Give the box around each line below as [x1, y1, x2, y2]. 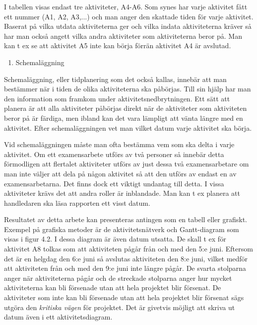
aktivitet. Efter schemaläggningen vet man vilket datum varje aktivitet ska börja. [4, 122, 252, 133]
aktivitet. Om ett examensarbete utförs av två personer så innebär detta [4, 149, 224, 159]
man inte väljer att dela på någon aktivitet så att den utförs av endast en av [4, 168, 237, 178]
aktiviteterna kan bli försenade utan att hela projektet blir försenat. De [4, 282, 221, 293]
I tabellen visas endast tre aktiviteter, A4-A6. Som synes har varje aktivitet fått [4, 1, 248, 11]
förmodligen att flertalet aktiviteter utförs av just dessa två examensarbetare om [4, 159, 249, 169]
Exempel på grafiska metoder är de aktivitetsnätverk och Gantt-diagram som [4, 224, 239, 234]
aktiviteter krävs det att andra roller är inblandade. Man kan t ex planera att [4, 188, 241, 198]
